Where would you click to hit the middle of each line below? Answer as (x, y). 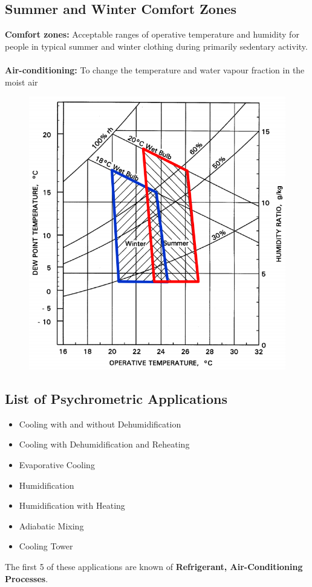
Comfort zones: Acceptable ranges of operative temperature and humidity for (152, 34)
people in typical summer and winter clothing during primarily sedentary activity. (156, 46)
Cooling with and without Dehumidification (100, 424)
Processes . (27, 578)
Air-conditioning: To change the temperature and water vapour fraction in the (155, 69)
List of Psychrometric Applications (116, 398)
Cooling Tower (46, 546)
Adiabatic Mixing (51, 525)
